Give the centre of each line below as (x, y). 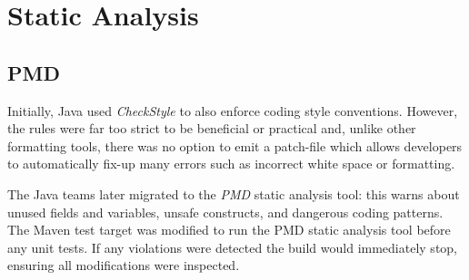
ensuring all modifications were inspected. (124, 265)
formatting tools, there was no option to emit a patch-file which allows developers (235, 145)
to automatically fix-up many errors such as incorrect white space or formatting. (231, 164)
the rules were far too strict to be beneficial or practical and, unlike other (212, 128)
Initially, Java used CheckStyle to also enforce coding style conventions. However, (233, 110)
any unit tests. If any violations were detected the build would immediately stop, (233, 247)
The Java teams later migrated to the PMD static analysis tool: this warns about (234, 193)
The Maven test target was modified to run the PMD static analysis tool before (229, 230)
